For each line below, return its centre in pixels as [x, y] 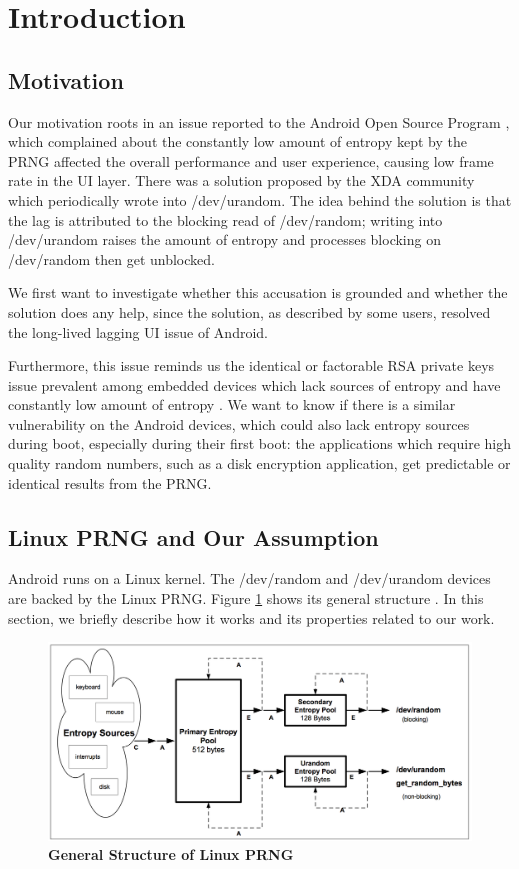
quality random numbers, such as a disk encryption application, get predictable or [259, 463]
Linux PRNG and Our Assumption [193, 536]
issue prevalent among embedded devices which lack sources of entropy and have [254, 384]
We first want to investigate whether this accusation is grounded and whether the [258, 292]
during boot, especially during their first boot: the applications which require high [260, 443]
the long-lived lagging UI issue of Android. [138, 331]
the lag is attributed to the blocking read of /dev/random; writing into [225, 219]
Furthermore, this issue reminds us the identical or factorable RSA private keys [251, 365]
